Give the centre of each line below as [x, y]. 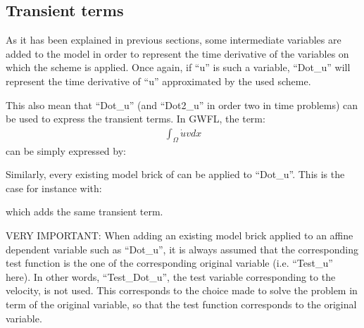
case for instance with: [54, 188]
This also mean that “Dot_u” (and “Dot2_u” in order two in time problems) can [182, 105]
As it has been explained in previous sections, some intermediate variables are [174, 40]
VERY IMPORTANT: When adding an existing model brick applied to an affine [180, 235]
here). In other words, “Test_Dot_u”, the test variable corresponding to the [171, 276]
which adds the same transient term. [84, 212]
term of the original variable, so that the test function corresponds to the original [181, 304]
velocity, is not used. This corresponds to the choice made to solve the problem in [182, 290]
